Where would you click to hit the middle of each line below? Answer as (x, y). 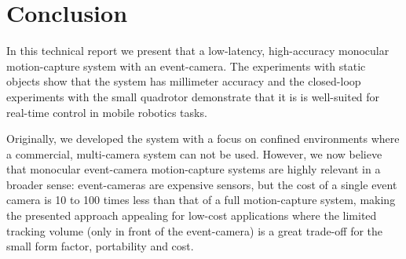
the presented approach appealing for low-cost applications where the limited (192, 215)
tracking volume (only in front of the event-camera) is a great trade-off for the (195, 230)
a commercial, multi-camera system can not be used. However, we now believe (194, 153)
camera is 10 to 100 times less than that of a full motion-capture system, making (201, 200)
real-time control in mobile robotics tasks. (107, 112)
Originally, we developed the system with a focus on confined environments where (203, 139)
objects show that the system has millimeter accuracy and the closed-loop (184, 81)
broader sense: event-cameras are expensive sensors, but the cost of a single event (202, 184)
